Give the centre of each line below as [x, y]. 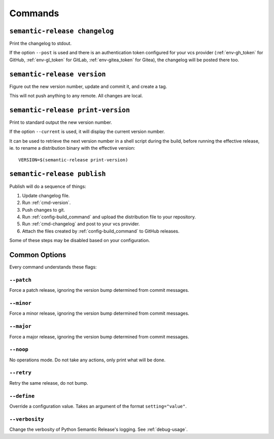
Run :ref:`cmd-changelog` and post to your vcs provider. [81, 224]
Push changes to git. [44, 210]
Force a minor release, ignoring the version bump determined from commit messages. [99, 313]
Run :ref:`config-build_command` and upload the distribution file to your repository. [109, 217]
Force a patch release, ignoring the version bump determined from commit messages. [99, 290]
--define [22, 396]
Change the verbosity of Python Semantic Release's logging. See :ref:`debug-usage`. [98, 429]
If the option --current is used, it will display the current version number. [87, 131]
